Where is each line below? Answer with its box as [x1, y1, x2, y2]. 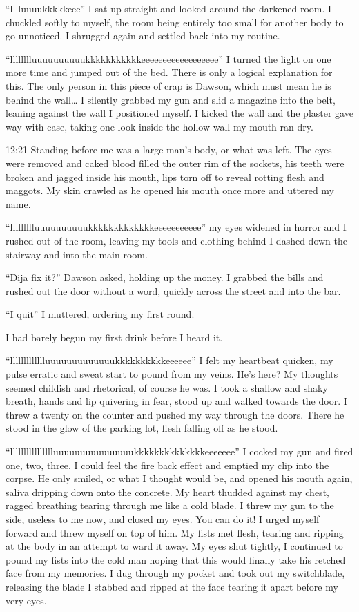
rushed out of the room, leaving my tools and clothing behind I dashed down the [6, 233, 348, 247]
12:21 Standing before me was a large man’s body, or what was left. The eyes [6, 142, 332, 157]
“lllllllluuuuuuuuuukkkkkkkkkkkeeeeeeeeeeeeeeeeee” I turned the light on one [6, 51, 331, 66]
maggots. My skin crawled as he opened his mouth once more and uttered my [6, 183, 334, 198]
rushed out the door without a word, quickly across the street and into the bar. [6, 283, 341, 298]
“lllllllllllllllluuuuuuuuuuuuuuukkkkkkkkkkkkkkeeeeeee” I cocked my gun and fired [6, 444, 353, 459]
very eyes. [6, 593, 47, 607]
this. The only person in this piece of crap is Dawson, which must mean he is [6, 78, 331, 93]
